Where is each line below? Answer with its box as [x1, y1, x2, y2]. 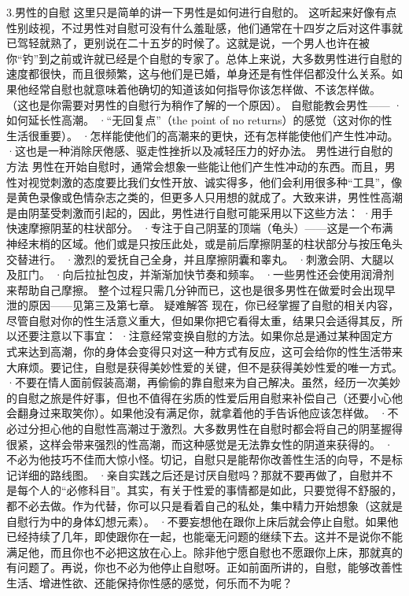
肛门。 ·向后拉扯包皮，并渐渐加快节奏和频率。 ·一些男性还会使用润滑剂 [17, 266, 395, 283]
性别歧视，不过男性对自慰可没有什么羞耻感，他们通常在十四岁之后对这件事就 [6, 19, 403, 35]
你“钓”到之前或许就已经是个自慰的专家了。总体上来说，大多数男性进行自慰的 [6, 50, 403, 66]
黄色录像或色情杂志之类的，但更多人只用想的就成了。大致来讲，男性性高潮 [17, 189, 403, 205]
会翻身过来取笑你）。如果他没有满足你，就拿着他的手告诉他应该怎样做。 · [6, 405, 388, 421]
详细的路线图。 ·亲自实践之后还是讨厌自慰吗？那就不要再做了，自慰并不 [17, 466, 393, 483]
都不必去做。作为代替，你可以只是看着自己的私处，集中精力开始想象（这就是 [6, 498, 403, 513]
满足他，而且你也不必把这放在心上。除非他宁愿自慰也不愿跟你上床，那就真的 [6, 543, 403, 560]
